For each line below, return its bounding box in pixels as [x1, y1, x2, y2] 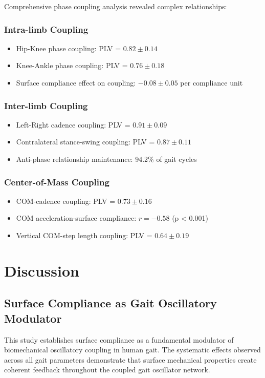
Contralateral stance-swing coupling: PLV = [16, 136, 155, 147]
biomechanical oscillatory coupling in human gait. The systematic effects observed [4, 344, 261, 355]
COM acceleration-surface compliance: [16, 213, 137, 223]
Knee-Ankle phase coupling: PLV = [16, 60, 128, 71]
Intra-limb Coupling [4, 23, 89, 35]
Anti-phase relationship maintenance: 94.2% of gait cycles [16, 154, 197, 164]
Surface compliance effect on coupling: [16, 77, 136, 88]
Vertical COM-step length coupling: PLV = [16, 230, 152, 240]
